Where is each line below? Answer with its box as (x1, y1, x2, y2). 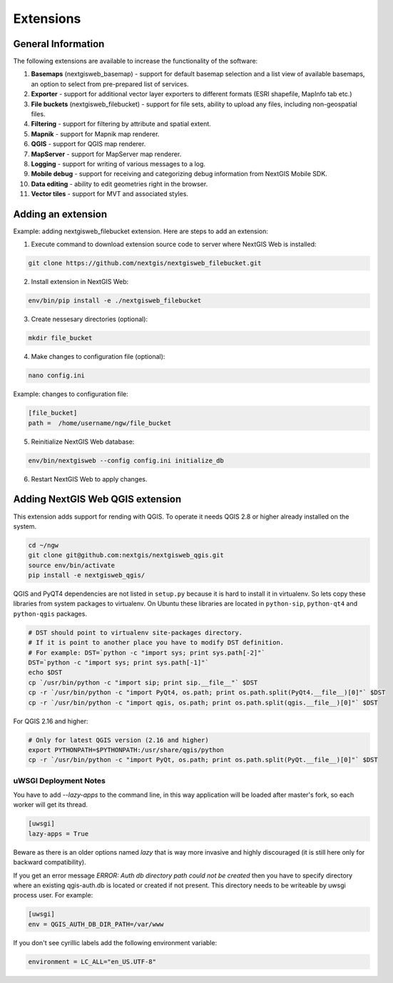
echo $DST (28, 668, 63, 677)
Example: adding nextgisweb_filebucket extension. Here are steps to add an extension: (13, 227, 269, 235)
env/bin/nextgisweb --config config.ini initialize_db (28, 457, 224, 464)
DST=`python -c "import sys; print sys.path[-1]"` (28, 658, 210, 667)
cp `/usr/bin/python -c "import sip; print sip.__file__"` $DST (28, 678, 258, 686)
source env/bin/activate (28, 561, 116, 569)
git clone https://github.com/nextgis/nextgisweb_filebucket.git (28, 259, 262, 268)
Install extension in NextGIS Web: (31, 277, 129, 286)
